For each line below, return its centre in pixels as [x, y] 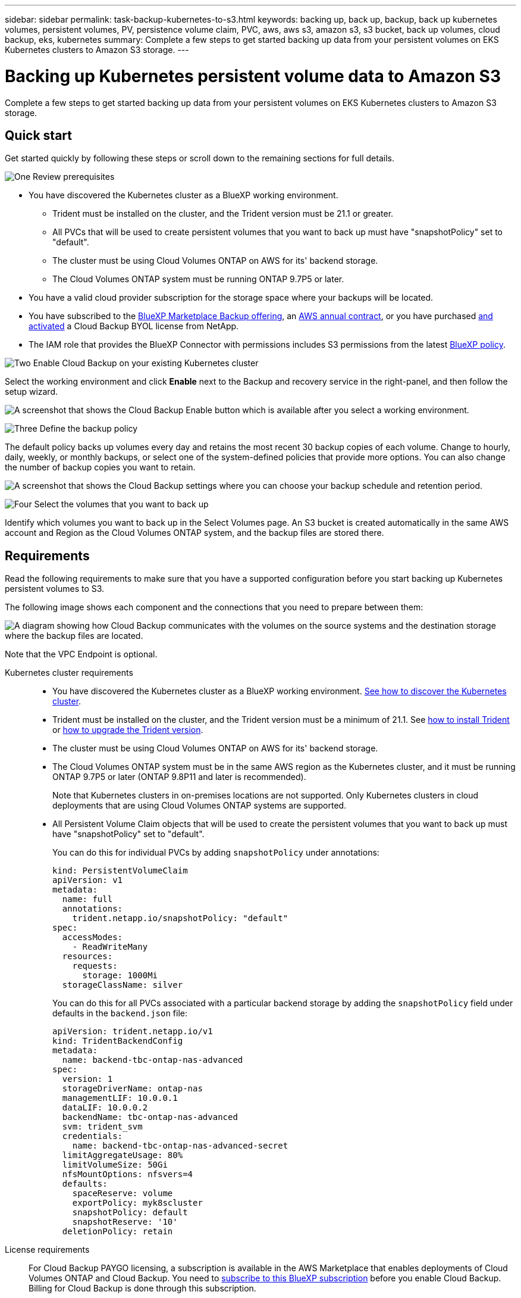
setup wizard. [32, 392]
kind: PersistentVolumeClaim [120, 871]
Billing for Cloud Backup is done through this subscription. [142, 1288]
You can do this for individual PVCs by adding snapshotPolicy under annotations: [216, 853]
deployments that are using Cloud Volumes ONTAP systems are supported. [200, 806]
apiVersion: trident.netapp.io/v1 [133, 1032]
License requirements [47, 1250]
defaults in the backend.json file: [120, 1013]
